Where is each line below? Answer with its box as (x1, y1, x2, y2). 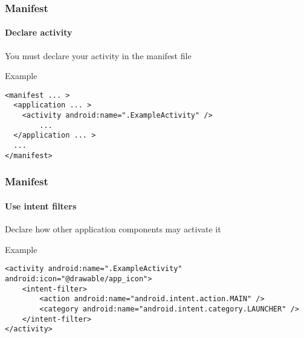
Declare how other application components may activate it (5, 223, 221, 235)
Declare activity (5, 26, 73, 39)
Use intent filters (5, 199, 77, 212)
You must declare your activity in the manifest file (5, 49, 192, 62)
